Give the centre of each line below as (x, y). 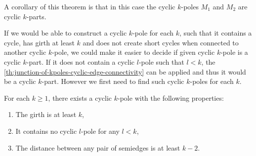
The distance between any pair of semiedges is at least (98, 147)
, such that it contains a (215, 33)
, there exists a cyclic (80, 97)
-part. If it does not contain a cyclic (81, 61)
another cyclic (25, 52)
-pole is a (234, 52)
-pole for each (153, 33)
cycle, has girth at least (39, 42)
